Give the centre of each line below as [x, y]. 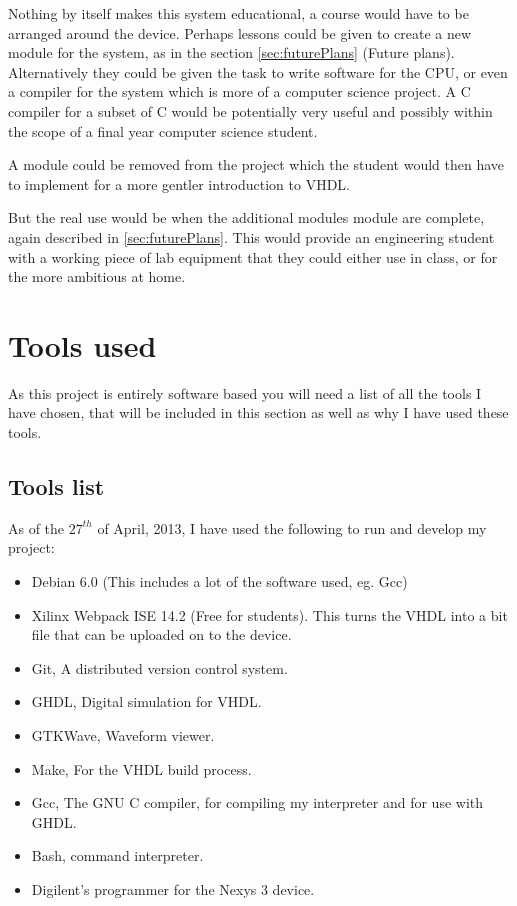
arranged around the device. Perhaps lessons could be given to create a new [240, 32]
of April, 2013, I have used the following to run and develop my [292, 527]
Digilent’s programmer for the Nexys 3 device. [173, 888]
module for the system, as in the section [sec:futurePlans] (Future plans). [231, 52]
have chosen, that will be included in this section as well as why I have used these [258, 412]
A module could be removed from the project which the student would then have [256, 164]
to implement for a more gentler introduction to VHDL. [179, 183]
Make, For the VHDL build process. [141, 768]
